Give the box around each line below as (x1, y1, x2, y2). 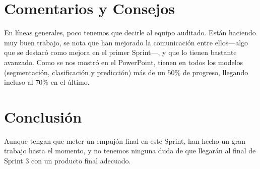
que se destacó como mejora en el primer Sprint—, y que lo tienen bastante (4, 47, 237, 58)
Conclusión (4, 106, 82, 127)
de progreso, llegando (182, 67, 248, 77)
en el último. (50, 77, 90, 87)
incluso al (4, 77, 33, 87)
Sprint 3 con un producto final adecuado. (4, 155, 131, 165)
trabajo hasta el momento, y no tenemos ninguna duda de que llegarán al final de (4, 145, 256, 156)
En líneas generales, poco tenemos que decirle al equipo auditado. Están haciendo (4, 27, 256, 38)
